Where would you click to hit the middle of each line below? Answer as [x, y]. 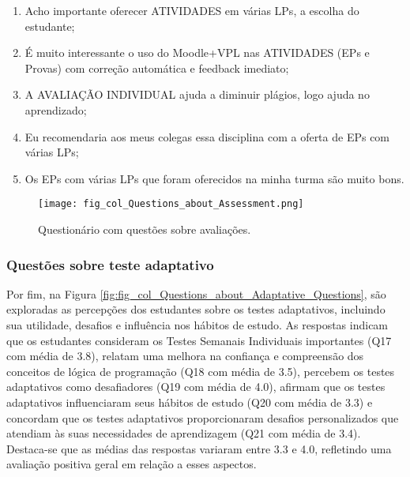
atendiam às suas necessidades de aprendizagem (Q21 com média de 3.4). [184, 433]
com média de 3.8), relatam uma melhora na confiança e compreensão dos [185, 356]
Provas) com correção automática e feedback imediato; [157, 68]
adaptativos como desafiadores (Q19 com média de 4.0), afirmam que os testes [196, 387]
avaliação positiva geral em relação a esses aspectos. [132, 464]
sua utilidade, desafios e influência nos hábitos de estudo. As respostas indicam [197, 325]
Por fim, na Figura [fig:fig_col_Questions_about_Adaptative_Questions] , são [196, 293]
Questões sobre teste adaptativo [110, 264]
